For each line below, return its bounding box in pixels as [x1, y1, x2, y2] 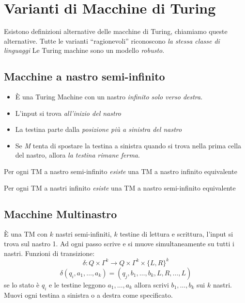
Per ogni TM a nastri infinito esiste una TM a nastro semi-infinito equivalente [4, 182, 236, 192]
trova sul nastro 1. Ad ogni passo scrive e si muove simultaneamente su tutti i [4, 239, 234, 249]
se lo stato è [4, 279, 40, 289]
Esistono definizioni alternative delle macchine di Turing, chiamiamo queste [4, 26, 228, 36]
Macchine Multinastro [4, 206, 117, 221]
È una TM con [4, 229, 48, 239]
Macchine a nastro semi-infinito [4, 69, 165, 84]
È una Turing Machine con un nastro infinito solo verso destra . [15, 92, 203, 102]
